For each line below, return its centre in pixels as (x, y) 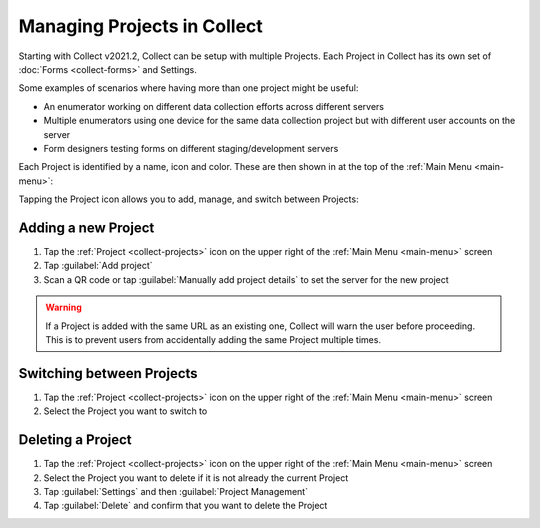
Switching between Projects (108, 373)
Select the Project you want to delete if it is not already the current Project (196, 477)
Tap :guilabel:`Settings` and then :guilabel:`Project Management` (176, 491)
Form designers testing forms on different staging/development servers (191, 148)
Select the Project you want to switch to (125, 411)
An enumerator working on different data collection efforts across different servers (214, 106)
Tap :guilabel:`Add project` (98, 266)
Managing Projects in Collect (141, 26)
